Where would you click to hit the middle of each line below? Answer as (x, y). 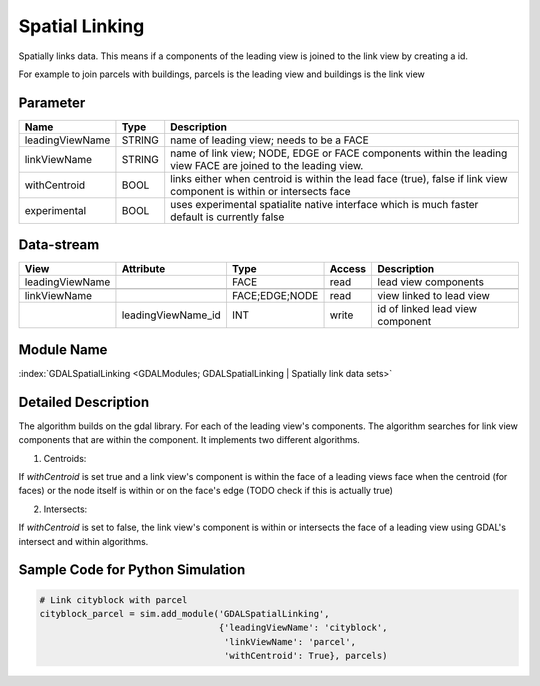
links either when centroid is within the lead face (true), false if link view (339, 178)
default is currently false (227, 217)
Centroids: (65, 458)
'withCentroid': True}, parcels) (305, 656)
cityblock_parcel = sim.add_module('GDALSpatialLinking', (184, 613)
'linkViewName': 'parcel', (290, 641)
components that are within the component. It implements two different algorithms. (189, 440)
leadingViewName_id (171, 315)
